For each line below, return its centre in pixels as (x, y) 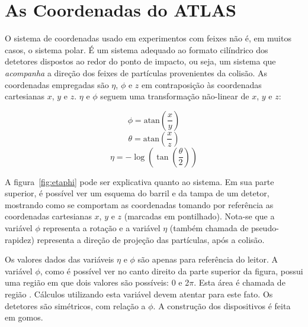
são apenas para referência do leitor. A (208, 259)
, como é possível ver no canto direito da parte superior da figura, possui (171, 271)
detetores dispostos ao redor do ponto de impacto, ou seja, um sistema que (140, 61)
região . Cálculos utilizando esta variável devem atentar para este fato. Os (139, 294)
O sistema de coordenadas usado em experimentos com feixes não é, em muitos (148, 38)
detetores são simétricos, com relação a (75, 305)
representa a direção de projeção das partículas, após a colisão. (151, 239)
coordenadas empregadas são (57, 84)
